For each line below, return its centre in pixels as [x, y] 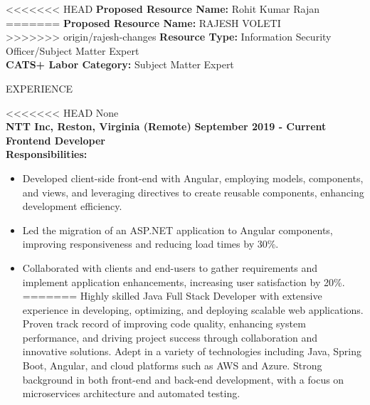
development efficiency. [72, 206]
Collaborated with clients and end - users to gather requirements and [170, 267]
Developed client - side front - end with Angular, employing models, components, [193, 178]
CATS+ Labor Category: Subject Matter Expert [120, 64]
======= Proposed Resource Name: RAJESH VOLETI [143, 22]
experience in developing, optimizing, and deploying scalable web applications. [193, 309]
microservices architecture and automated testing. [131, 393]
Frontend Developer [55, 140]
